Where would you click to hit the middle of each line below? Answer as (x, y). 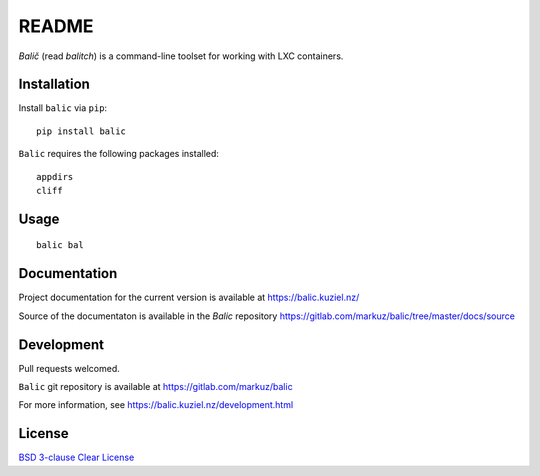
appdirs (55, 176)
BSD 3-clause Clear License (76, 457)
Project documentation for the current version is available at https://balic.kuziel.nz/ (189, 297)
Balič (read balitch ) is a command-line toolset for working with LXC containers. (181, 56)
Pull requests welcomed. (69, 368)
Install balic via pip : (63, 108)
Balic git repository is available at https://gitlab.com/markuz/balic (156, 387)
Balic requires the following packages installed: (119, 154)
